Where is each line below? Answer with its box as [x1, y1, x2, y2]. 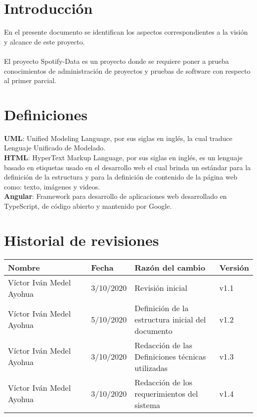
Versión [219, 261, 249, 273]
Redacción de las [134, 339, 193, 351]
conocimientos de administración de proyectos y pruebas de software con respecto [4, 65, 251, 76]
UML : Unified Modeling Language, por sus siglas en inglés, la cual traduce [4, 133, 232, 143]
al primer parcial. [4, 75, 56, 86]
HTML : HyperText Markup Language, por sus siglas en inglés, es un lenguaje [4, 152, 243, 162]
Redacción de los [134, 376, 193, 388]
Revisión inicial [134, 282, 187, 294]
